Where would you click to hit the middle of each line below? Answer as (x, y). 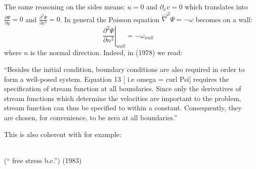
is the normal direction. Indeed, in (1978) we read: (106, 52)
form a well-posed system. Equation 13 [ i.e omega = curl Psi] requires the (116, 79)
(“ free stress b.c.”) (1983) (43, 160)
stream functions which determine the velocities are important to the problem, (123, 98)
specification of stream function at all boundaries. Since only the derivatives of (123, 88)
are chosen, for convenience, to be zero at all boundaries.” (91, 117)
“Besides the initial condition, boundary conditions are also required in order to (125, 69)
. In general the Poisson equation (110, 19)
